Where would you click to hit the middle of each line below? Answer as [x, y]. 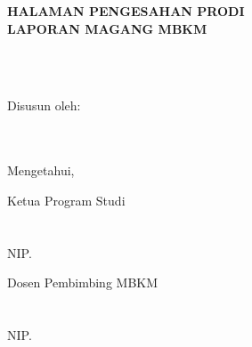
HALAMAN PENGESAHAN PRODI [126, 11]
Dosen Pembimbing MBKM [83, 282]
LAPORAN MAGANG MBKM [107, 28]
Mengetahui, [41, 170]
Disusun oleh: [44, 105]
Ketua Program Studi [66, 200]
